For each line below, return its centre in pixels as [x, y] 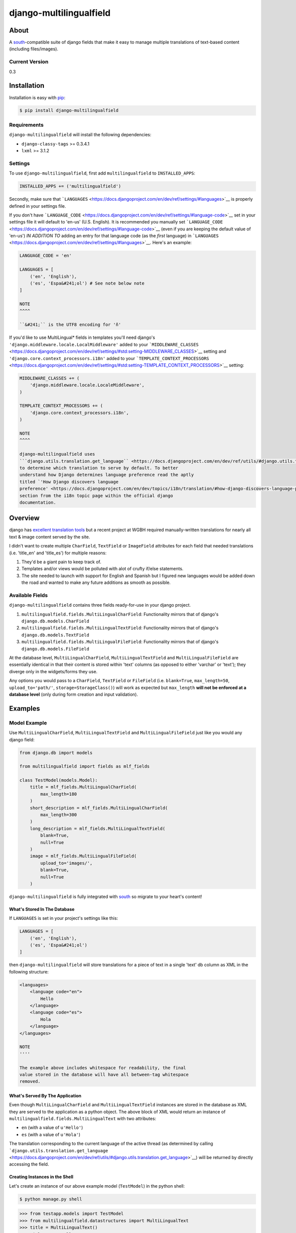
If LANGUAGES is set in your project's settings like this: [64, 918]
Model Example [28, 723]
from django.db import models [56, 753]
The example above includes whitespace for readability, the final [103, 1068]
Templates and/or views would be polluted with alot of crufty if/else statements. [102, 569]
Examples [25, 708]
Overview [24, 518]
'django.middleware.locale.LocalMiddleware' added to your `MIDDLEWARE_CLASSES [104, 344]
